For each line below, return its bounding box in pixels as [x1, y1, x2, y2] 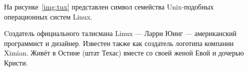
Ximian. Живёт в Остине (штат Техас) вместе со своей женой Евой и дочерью [4, 47, 244, 58]
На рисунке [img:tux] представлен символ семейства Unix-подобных [4, 1, 214, 11]
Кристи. [4, 57, 28, 67]
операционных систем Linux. [4, 11, 92, 21]
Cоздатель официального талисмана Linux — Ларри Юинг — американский [4, 28, 237, 38]
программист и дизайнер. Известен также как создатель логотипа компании [4, 37, 234, 48]
